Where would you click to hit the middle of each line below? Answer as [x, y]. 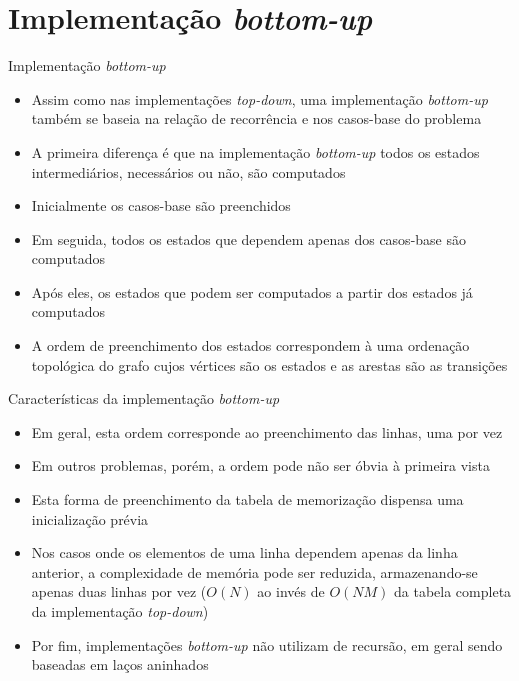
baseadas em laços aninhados [120, 664]
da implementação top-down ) [120, 611]
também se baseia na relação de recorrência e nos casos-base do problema [256, 118]
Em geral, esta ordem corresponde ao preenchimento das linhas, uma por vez [267, 431]
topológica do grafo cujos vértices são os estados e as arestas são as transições [269, 364]
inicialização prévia [90, 518]
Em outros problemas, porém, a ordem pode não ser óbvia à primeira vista [260, 465]
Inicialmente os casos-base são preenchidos [161, 205]
